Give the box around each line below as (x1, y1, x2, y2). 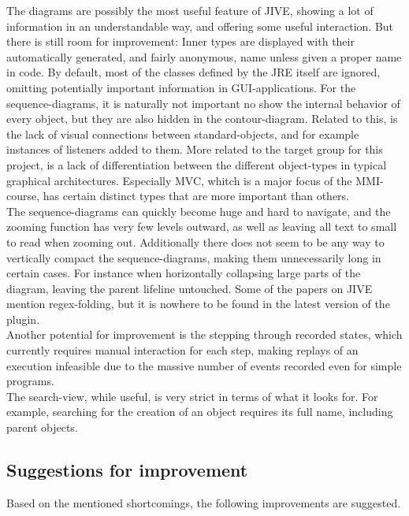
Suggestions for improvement (6, 458, 248, 482)
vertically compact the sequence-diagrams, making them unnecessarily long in (6, 249, 381, 265)
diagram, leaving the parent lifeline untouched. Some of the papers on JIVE (6, 280, 373, 296)
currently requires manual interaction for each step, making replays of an (6, 342, 359, 358)
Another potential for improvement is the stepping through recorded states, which (6, 326, 403, 343)
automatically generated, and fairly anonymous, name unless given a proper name (6, 48, 402, 65)
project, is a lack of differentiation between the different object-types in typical (6, 156, 387, 173)
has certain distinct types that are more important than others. (43, 187, 350, 204)
